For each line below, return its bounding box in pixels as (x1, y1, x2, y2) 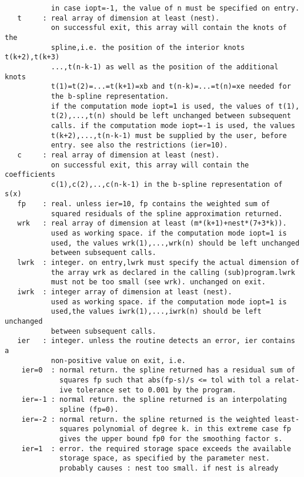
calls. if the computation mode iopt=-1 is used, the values (51, 121, 295, 130)
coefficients (5, 170, 55, 179)
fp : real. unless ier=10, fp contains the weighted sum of (17, 200, 270, 209)
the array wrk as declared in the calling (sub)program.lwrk (51, 268, 295, 277)
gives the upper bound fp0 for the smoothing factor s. (59, 434, 283, 443)
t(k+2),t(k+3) (5, 53, 60, 62)
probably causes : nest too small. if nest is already (59, 463, 279, 472)
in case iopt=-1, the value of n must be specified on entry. (51, 4, 300, 12)
